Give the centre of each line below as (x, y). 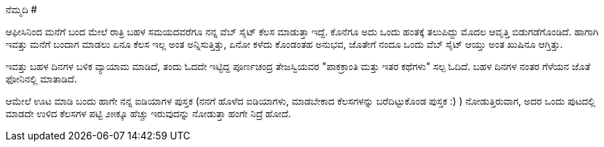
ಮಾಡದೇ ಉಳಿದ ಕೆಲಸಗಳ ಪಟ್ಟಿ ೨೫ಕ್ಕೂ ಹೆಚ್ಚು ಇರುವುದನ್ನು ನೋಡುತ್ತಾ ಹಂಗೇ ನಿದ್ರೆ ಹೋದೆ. (149, 113)
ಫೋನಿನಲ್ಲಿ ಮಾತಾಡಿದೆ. (41, 79)
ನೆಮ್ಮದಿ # (22, 9)
